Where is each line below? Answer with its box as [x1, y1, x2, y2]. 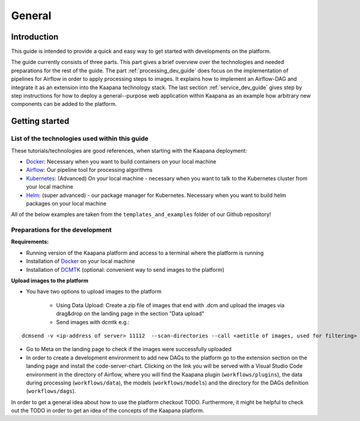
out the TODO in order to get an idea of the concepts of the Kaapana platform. [11, 407, 205, 414]
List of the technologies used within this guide [11, 135, 149, 143]
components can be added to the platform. [11, 101, 117, 108]
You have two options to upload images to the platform [26, 288, 162, 295]
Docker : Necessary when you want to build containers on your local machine [26, 158, 217, 165]
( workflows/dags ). [26, 387, 76, 395]
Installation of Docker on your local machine [26, 258, 135, 265]
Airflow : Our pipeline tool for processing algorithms [26, 166, 153, 174]
